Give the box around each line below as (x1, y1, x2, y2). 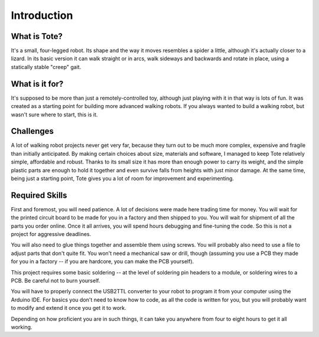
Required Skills (11, 190, 67, 200)
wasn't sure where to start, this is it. (11, 111, 98, 118)
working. (11, 323, 32, 331)
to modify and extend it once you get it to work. (11, 305, 126, 312)
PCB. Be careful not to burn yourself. (11, 277, 100, 284)
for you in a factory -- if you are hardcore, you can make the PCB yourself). (11, 258, 194, 265)
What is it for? (11, 78, 64, 89)
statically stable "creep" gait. (11, 63, 82, 70)
